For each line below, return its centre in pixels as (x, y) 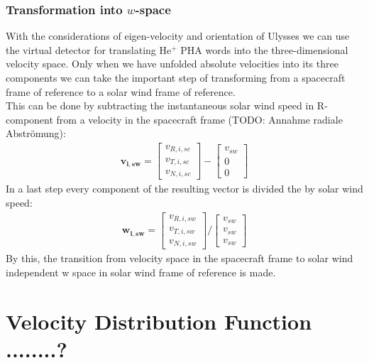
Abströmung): (36, 133)
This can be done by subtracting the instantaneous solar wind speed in (160, 105)
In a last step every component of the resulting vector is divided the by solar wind (184, 189)
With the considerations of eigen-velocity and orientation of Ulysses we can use (178, 36)
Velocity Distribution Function (159, 321)
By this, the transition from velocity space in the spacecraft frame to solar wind (180, 258)
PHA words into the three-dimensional (264, 49)
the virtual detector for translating (81, 49)
